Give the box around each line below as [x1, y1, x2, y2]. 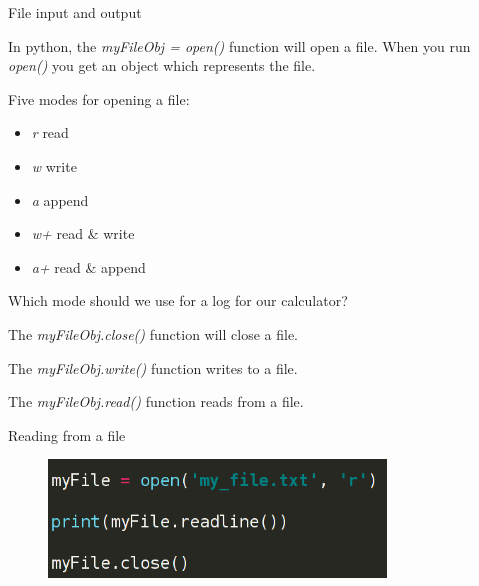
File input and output [8, 2, 142, 22]
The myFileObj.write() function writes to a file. [8, 357, 298, 378]
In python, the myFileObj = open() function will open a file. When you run [8, 35, 471, 56]
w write [31, 155, 77, 176]
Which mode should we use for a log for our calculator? [8, 290, 348, 311]
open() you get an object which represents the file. [8, 55, 316, 76]
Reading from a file [8, 424, 126, 445]
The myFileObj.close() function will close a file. [8, 323, 298, 344]
